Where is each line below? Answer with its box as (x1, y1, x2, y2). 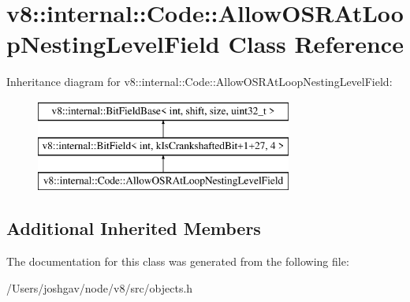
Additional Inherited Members (6, 216, 261, 240)
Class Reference (228, 28, 404, 60)
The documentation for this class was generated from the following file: (6, 253, 349, 270)
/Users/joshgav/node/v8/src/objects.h (6, 279, 193, 296)
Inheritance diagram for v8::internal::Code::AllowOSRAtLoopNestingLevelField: (6, 73, 393, 90)
